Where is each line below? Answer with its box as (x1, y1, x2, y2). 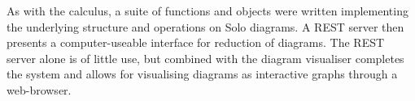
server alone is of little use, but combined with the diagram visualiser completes (7, 49, 404, 66)
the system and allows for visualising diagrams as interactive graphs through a (7, 65, 398, 82)
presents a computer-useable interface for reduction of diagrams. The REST (7, 34, 385, 51)
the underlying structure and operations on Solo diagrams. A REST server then (7, 18, 404, 35)
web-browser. (7, 81, 72, 98)
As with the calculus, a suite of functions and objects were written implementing (7, 2, 408, 19)
